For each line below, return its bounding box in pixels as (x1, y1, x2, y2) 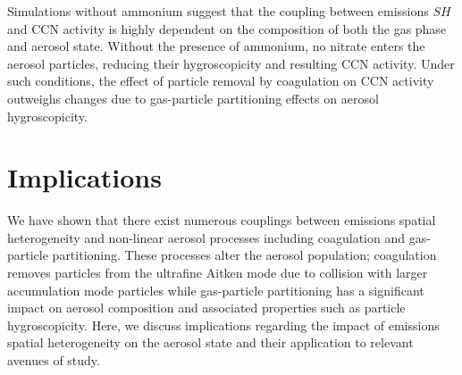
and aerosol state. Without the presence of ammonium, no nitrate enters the (7, 37, 425, 55)
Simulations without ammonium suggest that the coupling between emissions (7, 2, 429, 20)
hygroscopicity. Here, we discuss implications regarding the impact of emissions (7, 315, 440, 334)
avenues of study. (7, 351, 100, 370)
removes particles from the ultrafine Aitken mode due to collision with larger (7, 263, 428, 282)
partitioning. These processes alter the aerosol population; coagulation (52, 246, 437, 264)
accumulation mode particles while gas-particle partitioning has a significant (7, 280, 424, 299)
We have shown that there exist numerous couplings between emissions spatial (7, 211, 436, 229)
